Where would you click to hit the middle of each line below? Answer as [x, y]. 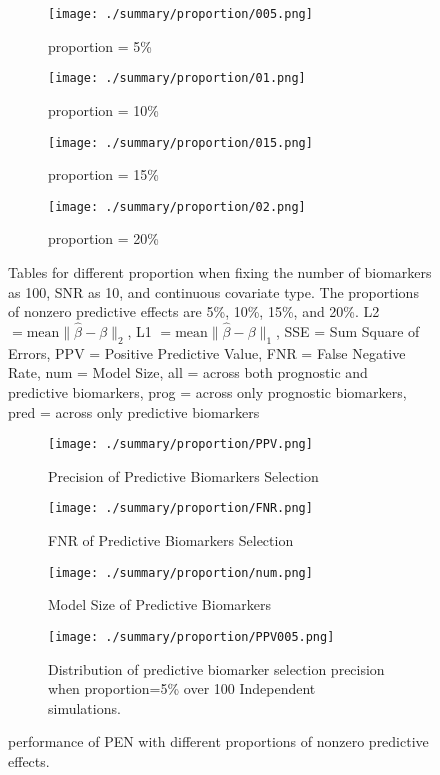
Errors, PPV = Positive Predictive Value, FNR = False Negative [207, 352]
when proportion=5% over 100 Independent [182, 688]
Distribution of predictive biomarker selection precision [216, 668]
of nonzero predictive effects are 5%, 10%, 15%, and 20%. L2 [194, 311]
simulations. [84, 707]
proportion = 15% [103, 174]
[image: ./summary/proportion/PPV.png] [180, 444]
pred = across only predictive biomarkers [134, 411]
